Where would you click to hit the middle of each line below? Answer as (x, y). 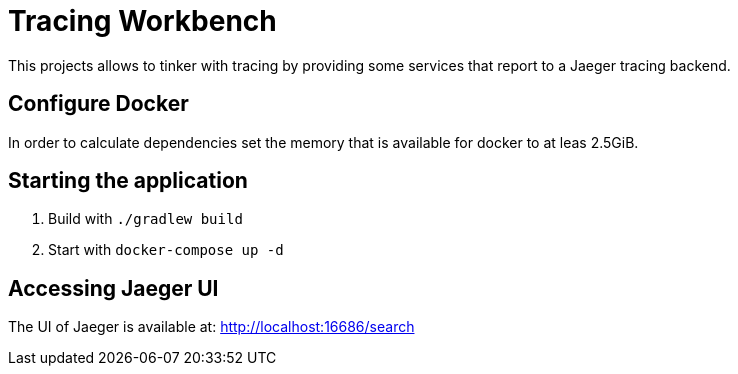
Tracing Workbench (142, 21)
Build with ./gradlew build (145, 219)
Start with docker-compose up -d (166, 250)
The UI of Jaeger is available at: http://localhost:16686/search (211, 327)
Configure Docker (98, 104)
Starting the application (128, 181)
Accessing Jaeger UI (113, 288)
